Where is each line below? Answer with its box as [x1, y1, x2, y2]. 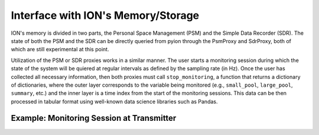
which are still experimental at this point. [11, 46, 109, 53]
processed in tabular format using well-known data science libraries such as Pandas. [11, 98, 218, 105]
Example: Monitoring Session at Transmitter [11, 113, 177, 123]
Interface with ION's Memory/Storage [11, 9, 200, 22]
